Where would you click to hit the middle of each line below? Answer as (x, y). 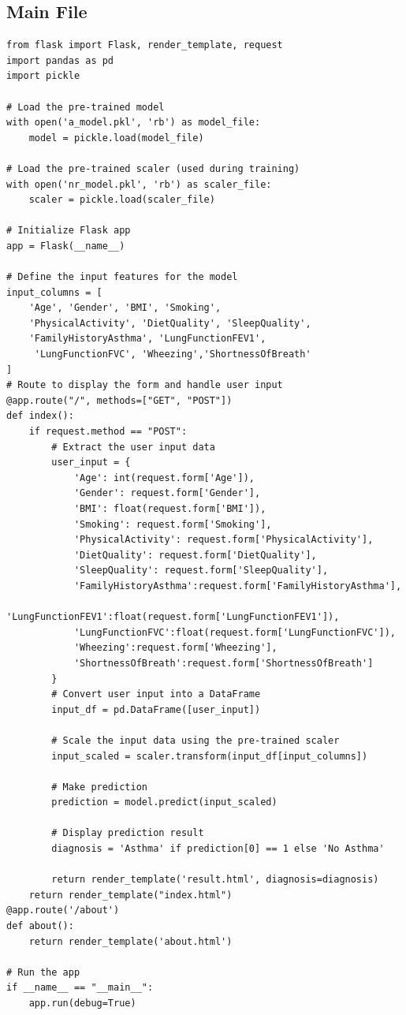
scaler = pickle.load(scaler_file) (122, 200)
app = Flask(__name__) (66, 246)
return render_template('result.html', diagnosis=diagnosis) (215, 880)
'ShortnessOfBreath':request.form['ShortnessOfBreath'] (223, 663)
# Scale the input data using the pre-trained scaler (196, 740)
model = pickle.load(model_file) (116, 138)
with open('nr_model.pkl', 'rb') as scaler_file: (139, 184)
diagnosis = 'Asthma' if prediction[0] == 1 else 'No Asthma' (218, 849)
